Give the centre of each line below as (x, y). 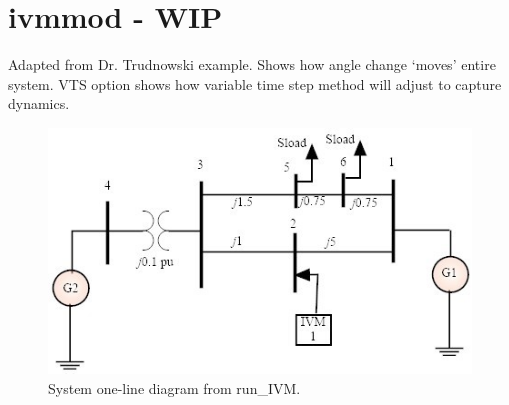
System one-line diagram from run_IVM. (174, 388)
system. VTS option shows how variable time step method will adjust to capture (255, 83)
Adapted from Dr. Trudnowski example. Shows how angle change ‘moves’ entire (252, 64)
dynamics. (39, 103)
